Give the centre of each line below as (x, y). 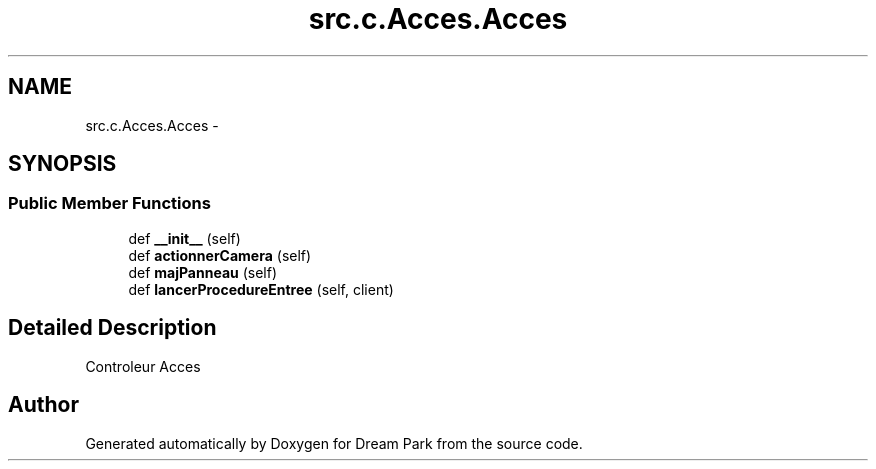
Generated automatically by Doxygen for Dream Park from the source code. (334, 443)
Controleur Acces (143, 366)
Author (43, 405)
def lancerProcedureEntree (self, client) (261, 289)
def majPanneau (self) (203, 272)
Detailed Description (112, 328)
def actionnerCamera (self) (220, 255)
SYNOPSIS (62, 164)
